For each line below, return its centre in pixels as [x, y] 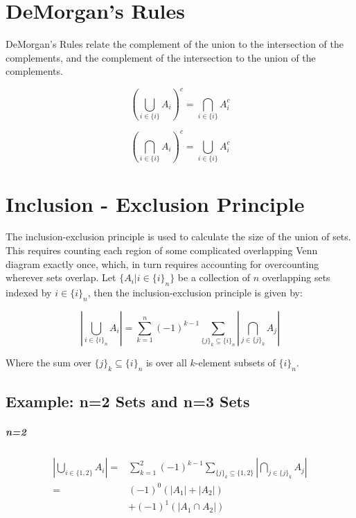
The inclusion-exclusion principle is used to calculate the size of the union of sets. [178, 236]
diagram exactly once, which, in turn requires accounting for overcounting [162, 264]
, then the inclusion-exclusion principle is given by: [195, 293]
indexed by [29, 293]
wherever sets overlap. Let [61, 277]
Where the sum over [48, 363]
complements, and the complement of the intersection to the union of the [161, 57]
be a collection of [214, 277]
